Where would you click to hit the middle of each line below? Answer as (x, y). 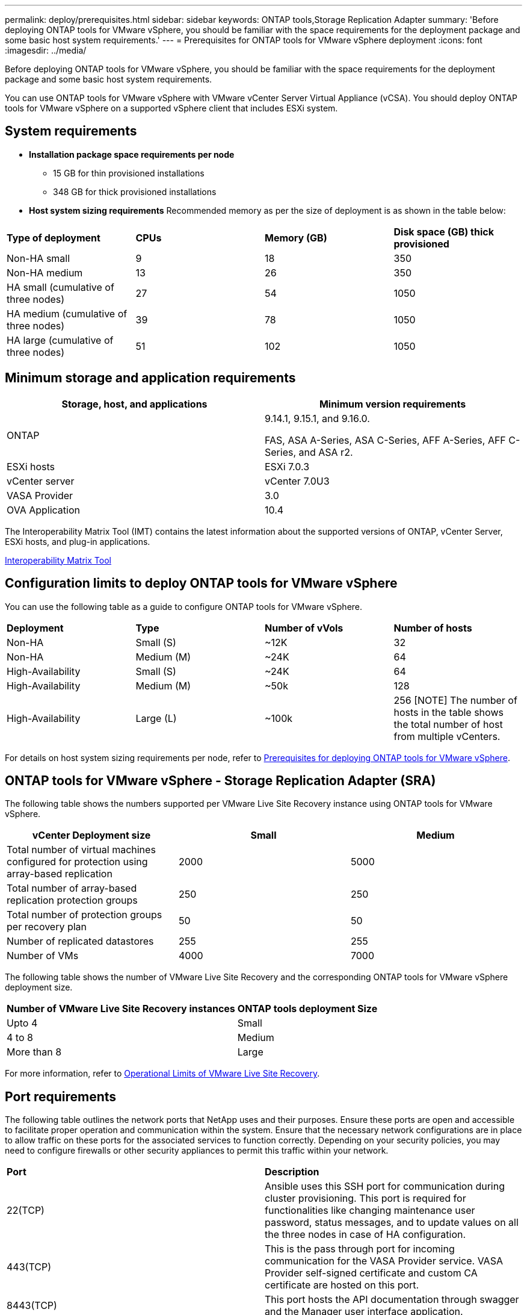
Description (292, 1172)
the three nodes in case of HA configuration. (365, 1235)
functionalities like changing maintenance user (370, 1211)
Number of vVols (304, 628)
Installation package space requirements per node (132, 154)
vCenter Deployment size (91, 835)
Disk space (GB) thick (444, 232)
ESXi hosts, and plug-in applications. (78, 541)
